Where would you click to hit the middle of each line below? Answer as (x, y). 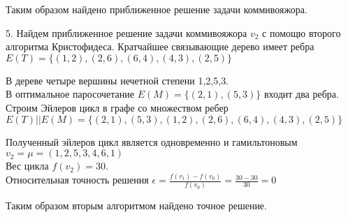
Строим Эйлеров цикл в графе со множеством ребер (117, 107)
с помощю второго (302, 32)
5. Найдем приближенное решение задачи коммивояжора (126, 32)
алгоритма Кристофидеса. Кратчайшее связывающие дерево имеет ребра (160, 46)
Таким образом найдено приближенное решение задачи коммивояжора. (157, 9)
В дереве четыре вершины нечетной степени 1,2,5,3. (117, 80)
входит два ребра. (302, 94)
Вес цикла (27, 166)
